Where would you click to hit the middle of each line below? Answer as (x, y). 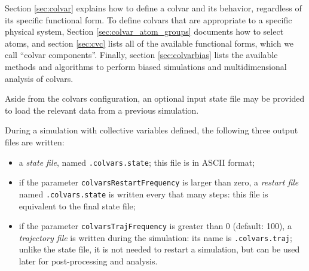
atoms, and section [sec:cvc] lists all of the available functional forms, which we (149, 43)
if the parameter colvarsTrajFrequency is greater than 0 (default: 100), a (155, 226)
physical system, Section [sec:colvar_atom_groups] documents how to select (144, 31)
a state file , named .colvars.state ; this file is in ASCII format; (137, 162)
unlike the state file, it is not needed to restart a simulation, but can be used (159, 249)
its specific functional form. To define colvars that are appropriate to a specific (149, 19)
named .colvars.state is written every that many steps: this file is (143, 194)
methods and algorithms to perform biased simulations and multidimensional (146, 66)
